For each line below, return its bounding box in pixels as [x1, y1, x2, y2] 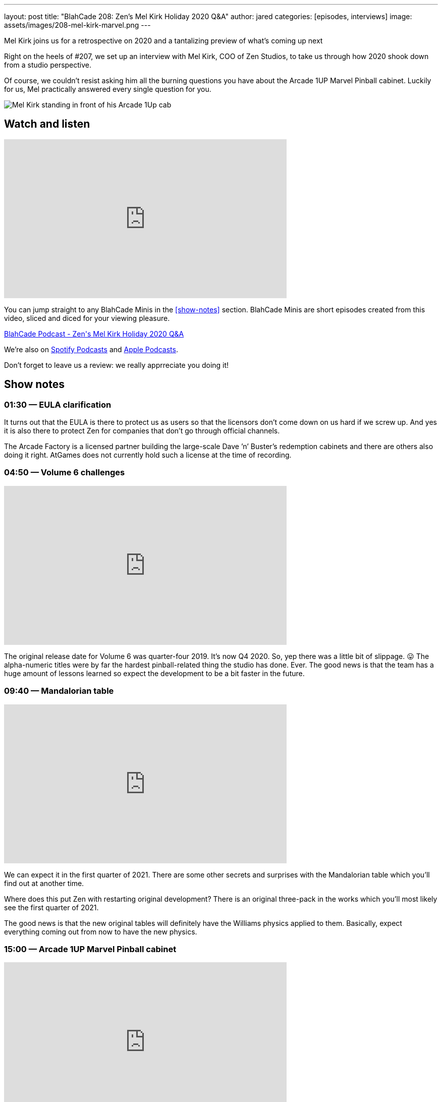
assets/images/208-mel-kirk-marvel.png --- [4, 21, 151, 29]
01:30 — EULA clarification [4, 399, 112, 410]
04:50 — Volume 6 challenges [4, 467, 125, 478]
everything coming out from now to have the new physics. [4, 927, 197, 936]
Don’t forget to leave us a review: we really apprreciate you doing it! [4, 360, 229, 369]
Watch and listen [4, 118, 90, 131]
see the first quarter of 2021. [4, 903, 99, 912]
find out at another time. [4, 878, 84, 888]
